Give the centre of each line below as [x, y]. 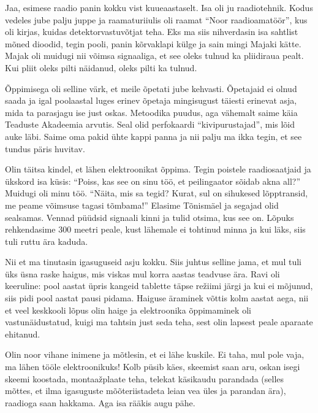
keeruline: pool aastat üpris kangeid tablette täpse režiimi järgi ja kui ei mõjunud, [159, 286]
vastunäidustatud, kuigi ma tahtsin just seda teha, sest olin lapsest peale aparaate [159, 322]
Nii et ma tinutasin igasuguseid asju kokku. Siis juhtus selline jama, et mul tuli [153, 262]
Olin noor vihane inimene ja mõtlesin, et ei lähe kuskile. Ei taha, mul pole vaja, [155, 354]
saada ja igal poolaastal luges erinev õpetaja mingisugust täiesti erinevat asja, [151, 100]
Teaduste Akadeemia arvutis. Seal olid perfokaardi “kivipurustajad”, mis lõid [150, 124]
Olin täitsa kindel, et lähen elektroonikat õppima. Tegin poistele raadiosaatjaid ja [158, 169]
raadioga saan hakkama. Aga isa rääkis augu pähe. [100, 402]
